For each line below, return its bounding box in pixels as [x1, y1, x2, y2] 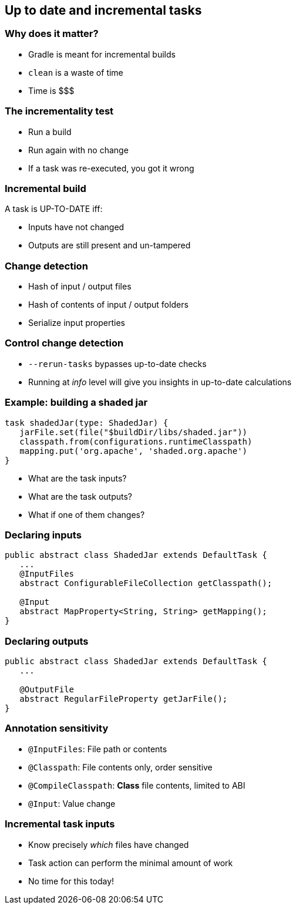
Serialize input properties [28, 318, 125, 328]
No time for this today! [28, 876, 115, 886]
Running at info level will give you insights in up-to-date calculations [28, 376, 292, 387]
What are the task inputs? [28, 473, 127, 483]
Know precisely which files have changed [28, 839, 189, 850]
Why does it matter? [5, 28, 99, 40]
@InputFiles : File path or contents [28, 743, 167, 754]
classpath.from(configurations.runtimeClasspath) [19, 436, 253, 446]
